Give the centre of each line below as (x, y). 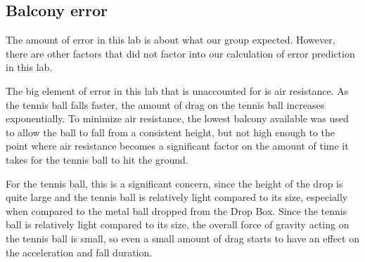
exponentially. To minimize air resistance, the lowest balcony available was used (177, 118)
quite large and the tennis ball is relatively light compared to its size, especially (177, 197)
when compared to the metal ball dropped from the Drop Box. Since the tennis (177, 210)
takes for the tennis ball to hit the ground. (97, 159)
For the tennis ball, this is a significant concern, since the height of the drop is (174, 183)
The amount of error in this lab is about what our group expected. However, (171, 40)
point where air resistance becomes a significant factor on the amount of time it (177, 146)
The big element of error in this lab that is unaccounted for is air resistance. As (177, 90)
